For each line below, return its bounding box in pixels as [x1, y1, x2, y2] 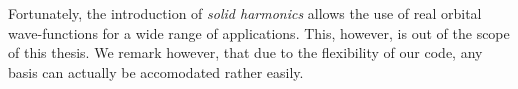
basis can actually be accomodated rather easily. [8, 61, 304, 82]
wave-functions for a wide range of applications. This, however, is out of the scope [8, 22, 510, 43]
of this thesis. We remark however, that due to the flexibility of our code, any [8, 42, 483, 63]
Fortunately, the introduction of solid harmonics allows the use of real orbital [8, 3, 482, 23]
